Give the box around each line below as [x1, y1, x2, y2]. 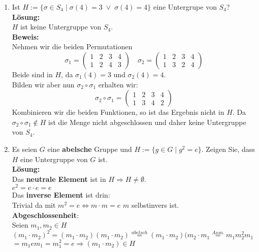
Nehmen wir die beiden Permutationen [12, 41, 133, 52]
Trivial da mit [12, 199, 56, 210]
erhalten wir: [98, 79, 138, 89]
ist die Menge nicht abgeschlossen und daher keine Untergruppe [48, 116, 246, 127]
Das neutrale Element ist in [12, 173, 106, 184]
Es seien [12, 143, 38, 154]
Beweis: [12, 31, 39, 42]
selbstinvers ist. [131, 199, 179, 210]
